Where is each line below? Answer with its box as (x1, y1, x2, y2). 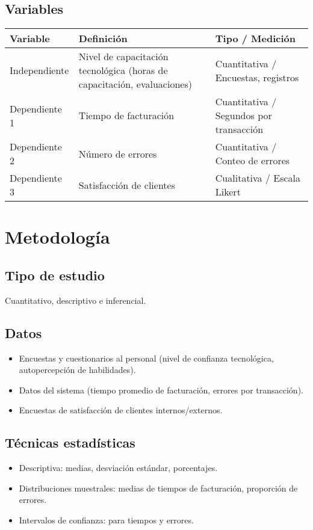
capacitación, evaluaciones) (78, 77, 192, 91)
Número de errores (78, 146, 157, 161)
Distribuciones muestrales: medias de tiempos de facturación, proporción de (19, 481, 298, 494)
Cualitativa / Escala (215, 171, 301, 185)
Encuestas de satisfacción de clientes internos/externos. (19, 404, 223, 416)
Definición (78, 31, 128, 46)
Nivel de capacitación (78, 49, 169, 64)
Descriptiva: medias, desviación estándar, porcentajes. (19, 461, 218, 474)
